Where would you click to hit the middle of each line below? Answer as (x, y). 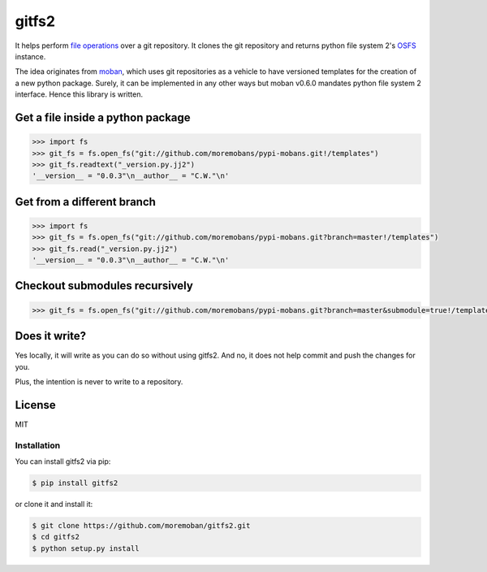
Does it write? (51, 336)
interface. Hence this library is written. (79, 94)
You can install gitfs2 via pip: (63, 461)
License (35, 405)
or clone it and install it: (54, 504)
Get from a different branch (85, 202)
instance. (30, 56)
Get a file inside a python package (103, 117)
